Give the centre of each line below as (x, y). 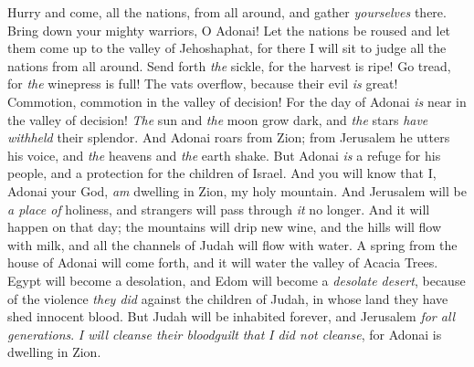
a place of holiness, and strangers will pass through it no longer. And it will (219, 209)
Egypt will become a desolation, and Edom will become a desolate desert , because (237, 280)
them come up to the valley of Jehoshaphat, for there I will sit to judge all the (227, 48)
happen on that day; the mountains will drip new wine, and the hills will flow (225, 227)
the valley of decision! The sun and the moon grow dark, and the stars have (218, 119)
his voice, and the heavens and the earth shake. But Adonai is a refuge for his (224, 155)
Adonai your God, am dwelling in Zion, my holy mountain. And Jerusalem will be (237, 190)
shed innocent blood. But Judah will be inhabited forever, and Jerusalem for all (232, 316)
